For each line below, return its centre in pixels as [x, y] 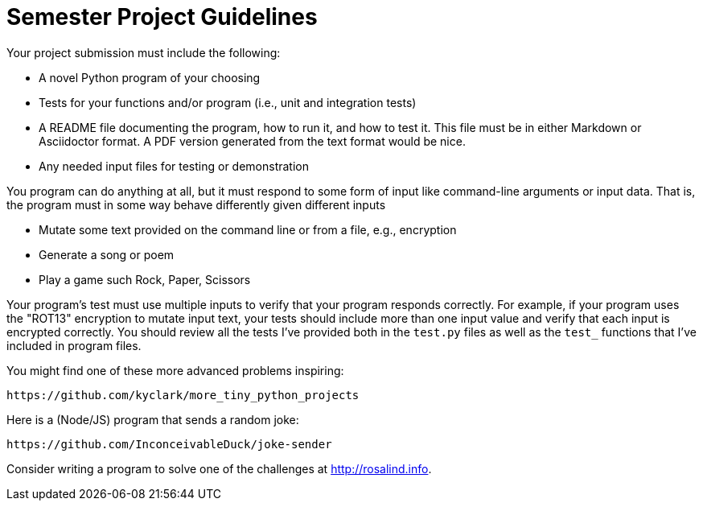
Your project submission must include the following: [144, 52]
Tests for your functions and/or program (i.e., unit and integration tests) [228, 102]
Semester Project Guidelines [162, 17]
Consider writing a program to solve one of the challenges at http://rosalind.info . [219, 468]
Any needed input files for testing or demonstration [174, 166]
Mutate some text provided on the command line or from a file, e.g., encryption [248, 229]
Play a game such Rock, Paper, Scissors [145, 279]
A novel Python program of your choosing [150, 77]
